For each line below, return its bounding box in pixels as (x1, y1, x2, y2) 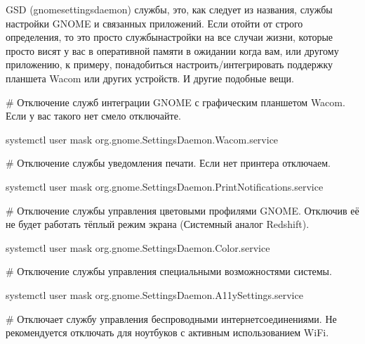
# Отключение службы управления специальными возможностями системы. (6, 264, 332, 279)
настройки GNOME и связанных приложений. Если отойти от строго (6, 15, 303, 30)
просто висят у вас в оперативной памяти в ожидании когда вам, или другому (6, 43, 339, 58)
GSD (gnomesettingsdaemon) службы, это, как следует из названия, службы (6, 2, 333, 16)
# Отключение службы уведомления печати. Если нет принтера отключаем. (6, 155, 331, 170)
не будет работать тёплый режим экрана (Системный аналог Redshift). (6, 217, 310, 231)
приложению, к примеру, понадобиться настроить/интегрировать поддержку (6, 57, 333, 72)
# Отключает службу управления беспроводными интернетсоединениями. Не (6, 311, 337, 326)
